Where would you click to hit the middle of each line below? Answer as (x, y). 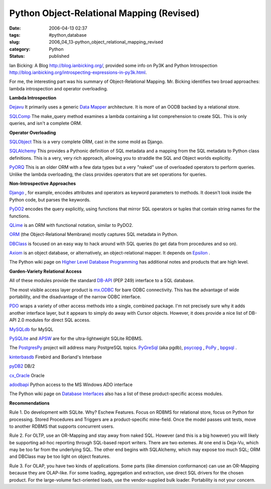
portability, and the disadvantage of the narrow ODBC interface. (75, 297)
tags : (15, 35)
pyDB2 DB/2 (22, 366)
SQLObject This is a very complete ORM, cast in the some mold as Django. (86, 142)
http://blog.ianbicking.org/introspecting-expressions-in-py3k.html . (78, 72)
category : (20, 49)
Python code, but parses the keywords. (50, 200)
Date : (15, 28)
